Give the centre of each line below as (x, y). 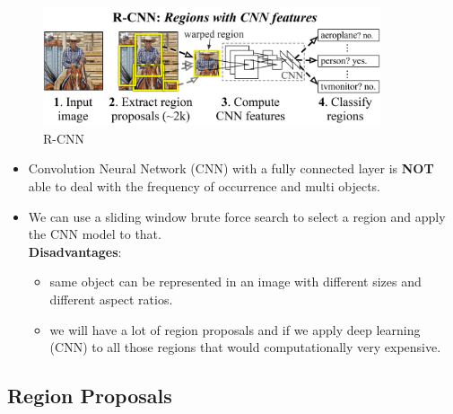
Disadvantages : (75, 251)
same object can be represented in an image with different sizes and (235, 282)
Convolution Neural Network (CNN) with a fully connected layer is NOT (231, 168)
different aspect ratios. (111, 299)
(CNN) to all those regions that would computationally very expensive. (245, 347)
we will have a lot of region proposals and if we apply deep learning (235, 329)
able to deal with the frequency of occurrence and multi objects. (204, 186)
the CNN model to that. (95, 234)
